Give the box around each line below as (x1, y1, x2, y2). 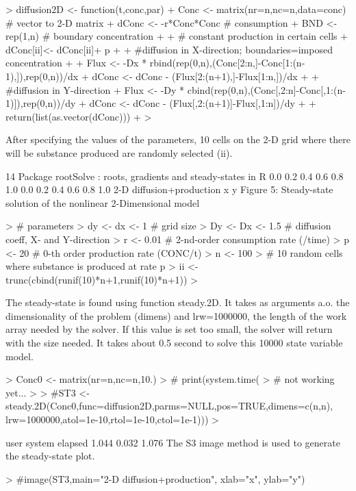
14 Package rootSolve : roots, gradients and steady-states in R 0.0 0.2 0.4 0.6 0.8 (5, 168, 344, 183)
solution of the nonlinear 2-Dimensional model (5, 195, 200, 210)
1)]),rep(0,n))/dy (5, 96, 76, 110)
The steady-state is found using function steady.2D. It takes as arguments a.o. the (5, 295, 350, 310)
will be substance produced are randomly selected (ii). (5, 145, 233, 160)
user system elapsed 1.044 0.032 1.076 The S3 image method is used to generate (5, 435, 340, 449)
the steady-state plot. (5, 449, 95, 463)
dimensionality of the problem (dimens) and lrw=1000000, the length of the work (5, 308, 347, 323)
